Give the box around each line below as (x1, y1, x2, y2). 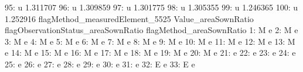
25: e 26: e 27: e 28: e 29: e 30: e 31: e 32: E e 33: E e (5, 57, 195, 70)
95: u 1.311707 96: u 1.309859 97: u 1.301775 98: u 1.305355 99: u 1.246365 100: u (5, 1, 298, 13)
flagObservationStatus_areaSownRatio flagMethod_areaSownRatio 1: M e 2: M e (5, 24, 298, 36)
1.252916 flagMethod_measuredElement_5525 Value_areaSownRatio (5, 12, 254, 24)
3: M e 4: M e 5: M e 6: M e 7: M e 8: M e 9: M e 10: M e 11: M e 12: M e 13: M (5, 35, 295, 47)
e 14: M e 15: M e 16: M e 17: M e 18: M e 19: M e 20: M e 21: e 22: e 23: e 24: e (5, 46, 296, 59)
